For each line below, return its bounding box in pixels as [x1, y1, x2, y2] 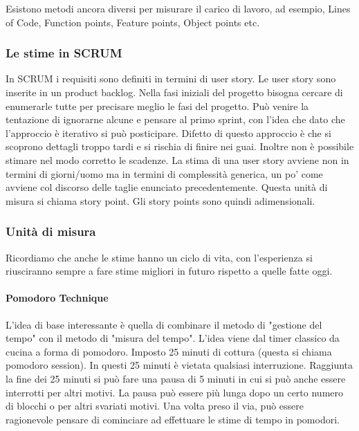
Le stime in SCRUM [6, 44, 122, 62]
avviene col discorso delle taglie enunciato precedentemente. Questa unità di [6, 180, 328, 194]
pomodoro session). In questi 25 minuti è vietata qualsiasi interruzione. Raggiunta [6, 358, 353, 372]
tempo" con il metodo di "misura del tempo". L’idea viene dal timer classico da [6, 331, 340, 345]
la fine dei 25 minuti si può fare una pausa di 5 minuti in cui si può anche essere [6, 371, 346, 385]
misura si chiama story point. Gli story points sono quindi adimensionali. [6, 193, 315, 208]
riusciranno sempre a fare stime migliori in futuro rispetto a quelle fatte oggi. [6, 264, 333, 278]
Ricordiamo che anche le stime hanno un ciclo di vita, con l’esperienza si [6, 250, 313, 264]
